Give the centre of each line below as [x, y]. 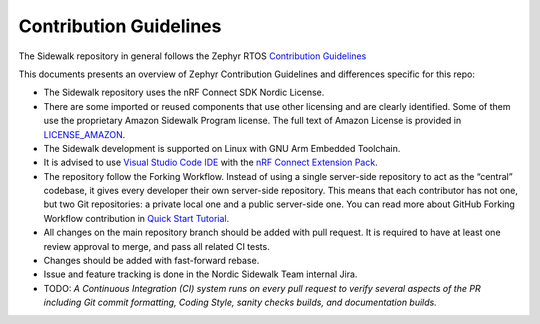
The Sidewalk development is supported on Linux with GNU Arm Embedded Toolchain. [222, 148]
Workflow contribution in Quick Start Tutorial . [136, 218]
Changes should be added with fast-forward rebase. [151, 261]
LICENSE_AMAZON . [84, 134]
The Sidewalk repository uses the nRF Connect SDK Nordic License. [184, 92]
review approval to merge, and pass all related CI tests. [156, 246]
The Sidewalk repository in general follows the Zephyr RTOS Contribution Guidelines [192, 56]
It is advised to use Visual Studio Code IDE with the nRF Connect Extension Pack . [211, 162]
